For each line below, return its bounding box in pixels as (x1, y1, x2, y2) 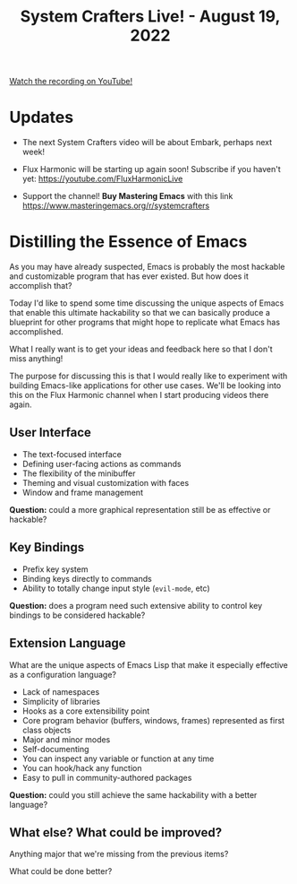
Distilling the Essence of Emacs (9, 231, 248, 252)
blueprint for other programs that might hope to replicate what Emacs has (9, 316, 280, 328)
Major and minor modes (21, 733, 111, 745)
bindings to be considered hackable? (9, 610, 146, 620)
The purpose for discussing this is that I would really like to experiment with (9, 370, 288, 382)
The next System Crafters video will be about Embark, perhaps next (21, 137, 273, 148)
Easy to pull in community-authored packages (21, 772, 192, 783)
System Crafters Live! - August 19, (20, 6, 281, 27)
